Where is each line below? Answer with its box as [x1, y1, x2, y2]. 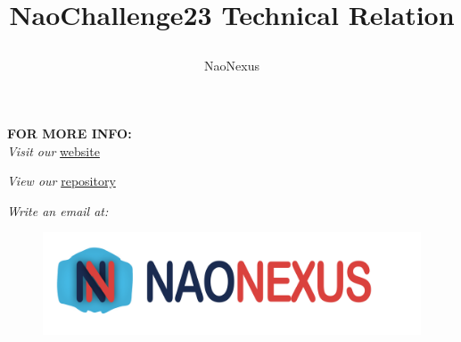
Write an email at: [7, 201, 109, 220]
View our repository [7, 171, 116, 190]
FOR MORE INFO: [7, 123, 132, 142]
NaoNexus [204, 56, 259, 75]
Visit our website [7, 141, 100, 160]
